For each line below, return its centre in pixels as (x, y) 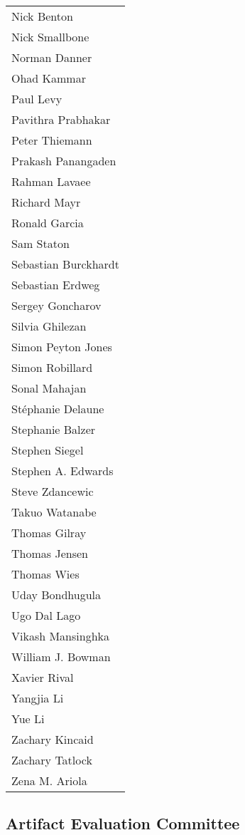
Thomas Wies (45, 574)
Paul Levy (37, 99)
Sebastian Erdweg (56, 285)
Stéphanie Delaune (58, 409)
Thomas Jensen (50, 553)
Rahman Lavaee (51, 181)
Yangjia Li (38, 698)
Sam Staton (40, 243)
